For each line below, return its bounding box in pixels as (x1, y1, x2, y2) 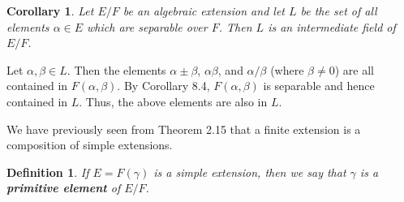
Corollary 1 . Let (6, 2, 94, 19)
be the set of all (300, 2, 377, 19)
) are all (334, 61, 374, 78)
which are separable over (87, 18, 208, 35)
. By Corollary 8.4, (117, 77, 210, 94)
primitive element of (6, 179, 121, 196)
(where (270, 61, 304, 78)
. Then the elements (67, 61, 166, 78)
